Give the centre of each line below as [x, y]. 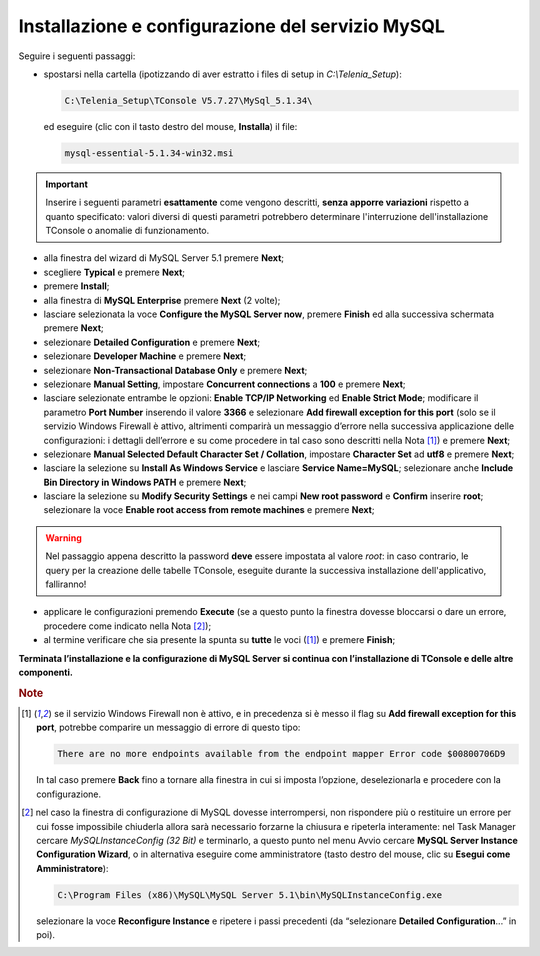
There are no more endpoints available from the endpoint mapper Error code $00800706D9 [281, 754]
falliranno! [66, 584]
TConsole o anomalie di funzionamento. [127, 231]
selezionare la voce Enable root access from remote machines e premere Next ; [209, 510]
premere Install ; [76, 286]
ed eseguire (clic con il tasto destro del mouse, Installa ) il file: [170, 126]
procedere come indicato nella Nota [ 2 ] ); [127, 626]
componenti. [46, 672]
